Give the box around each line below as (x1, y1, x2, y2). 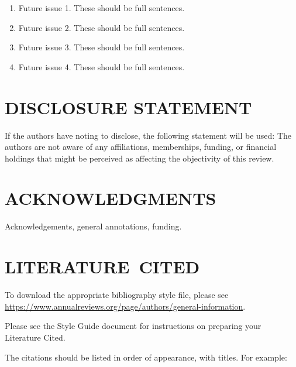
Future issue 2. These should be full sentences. (18, 21, 185, 33)
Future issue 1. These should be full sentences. (18, 2, 185, 13)
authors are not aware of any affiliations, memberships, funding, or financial (5, 140, 277, 153)
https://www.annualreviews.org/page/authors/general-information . (5, 300, 246, 312)
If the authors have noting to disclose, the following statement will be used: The (5, 129, 292, 141)
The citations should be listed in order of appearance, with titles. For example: (5, 351, 287, 363)
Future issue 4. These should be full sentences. (18, 60, 185, 73)
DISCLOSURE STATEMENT (5, 95, 252, 119)
